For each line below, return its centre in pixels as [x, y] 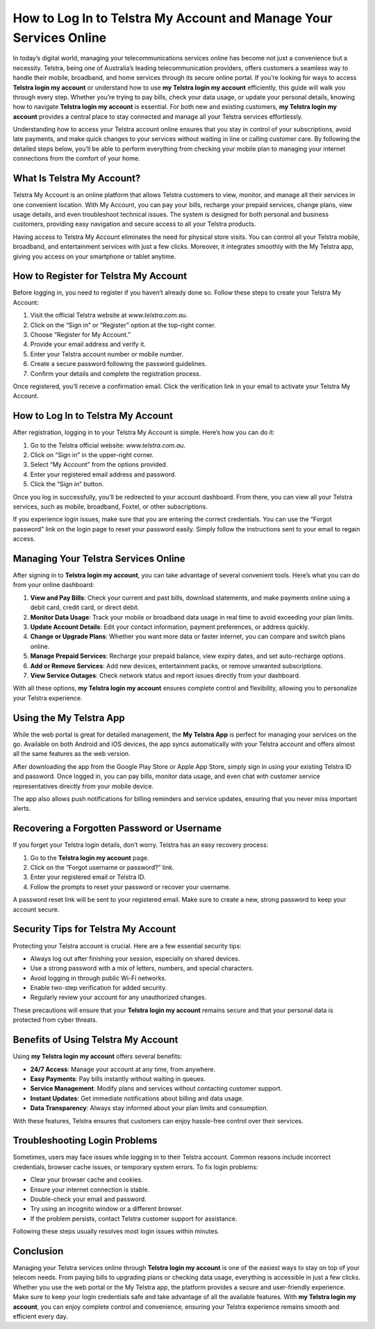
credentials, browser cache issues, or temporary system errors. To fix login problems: [135, 1166]
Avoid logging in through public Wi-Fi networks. [98, 978]
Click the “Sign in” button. [67, 484]
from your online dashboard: [53, 585]
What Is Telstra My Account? [77, 178]
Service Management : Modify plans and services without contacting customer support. [156, 1089]
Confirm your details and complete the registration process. [116, 373]
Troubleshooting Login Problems [85, 1140]
